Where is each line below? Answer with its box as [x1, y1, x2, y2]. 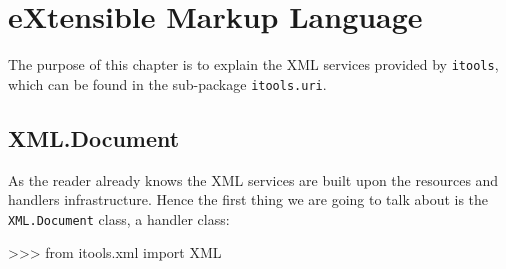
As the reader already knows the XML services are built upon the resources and [8, 169, 499, 190]
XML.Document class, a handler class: [8, 208, 230, 229]
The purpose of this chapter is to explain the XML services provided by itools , [8, 54, 499, 75]
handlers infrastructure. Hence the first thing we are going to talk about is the [8, 189, 489, 210]
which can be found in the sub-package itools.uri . [8, 73, 327, 94]
